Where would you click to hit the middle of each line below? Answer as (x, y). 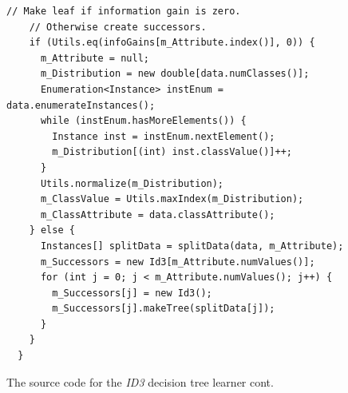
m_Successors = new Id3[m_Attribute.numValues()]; (178, 262)
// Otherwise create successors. (118, 27)
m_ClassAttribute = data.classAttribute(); (158, 214)
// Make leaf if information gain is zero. (124, 11)
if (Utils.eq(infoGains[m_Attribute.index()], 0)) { (172, 43)
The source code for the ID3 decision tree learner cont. (140, 381)
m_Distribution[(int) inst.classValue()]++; (172, 152)
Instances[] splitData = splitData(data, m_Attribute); (192, 246)
